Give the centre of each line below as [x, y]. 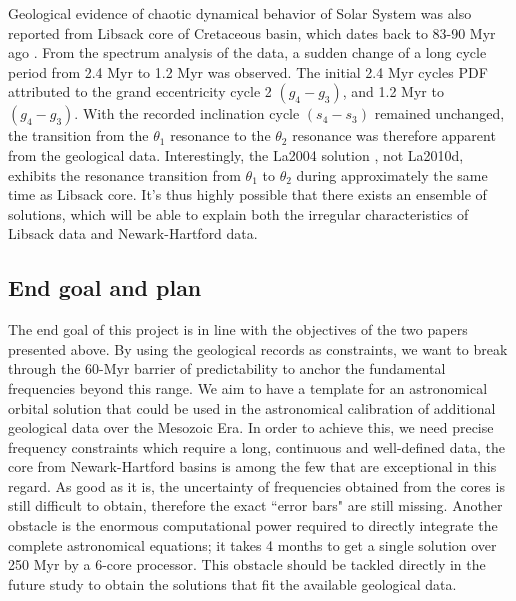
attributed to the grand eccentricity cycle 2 [140, 91]
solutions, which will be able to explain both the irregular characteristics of [238, 213]
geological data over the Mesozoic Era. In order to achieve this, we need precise [251, 427]
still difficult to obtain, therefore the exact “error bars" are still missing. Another [255, 505]
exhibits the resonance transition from [124, 174]
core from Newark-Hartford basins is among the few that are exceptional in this [252, 466]
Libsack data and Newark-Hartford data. [133, 233]
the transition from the [78, 135]
